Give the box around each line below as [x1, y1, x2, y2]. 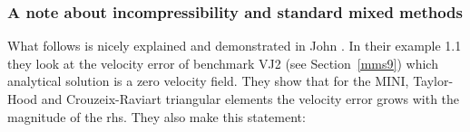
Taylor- [413, 71, 454, 90]
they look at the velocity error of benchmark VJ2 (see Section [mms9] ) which [7, 53, 438, 72]
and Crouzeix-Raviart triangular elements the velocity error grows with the [41, 90, 460, 108]
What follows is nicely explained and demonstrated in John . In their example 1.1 [7, 36, 462, 55]
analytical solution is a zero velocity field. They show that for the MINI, [7, 71, 409, 90]
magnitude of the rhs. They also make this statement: [7, 107, 306, 126]
